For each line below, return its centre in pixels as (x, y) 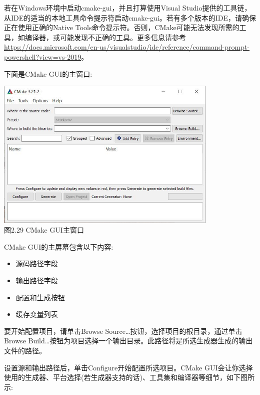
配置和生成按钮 (40, 297)
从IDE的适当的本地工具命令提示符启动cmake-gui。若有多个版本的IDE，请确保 (130, 17)
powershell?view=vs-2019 (43, 56)
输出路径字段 (37, 280)
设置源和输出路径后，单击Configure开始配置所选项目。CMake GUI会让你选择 (128, 367)
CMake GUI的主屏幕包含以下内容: (59, 246)
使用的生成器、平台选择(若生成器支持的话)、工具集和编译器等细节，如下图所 (129, 377)
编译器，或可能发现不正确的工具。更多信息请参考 (105, 37)
